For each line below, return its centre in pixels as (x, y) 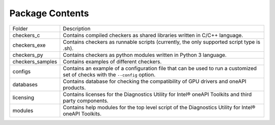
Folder (20, 28)
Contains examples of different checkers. (112, 61)
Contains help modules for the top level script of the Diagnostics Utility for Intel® (159, 107)
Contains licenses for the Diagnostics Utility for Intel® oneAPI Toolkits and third (157, 94)
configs (21, 71)
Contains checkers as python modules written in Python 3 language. (145, 55)
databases (25, 84)
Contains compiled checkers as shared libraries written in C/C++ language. (153, 35)
